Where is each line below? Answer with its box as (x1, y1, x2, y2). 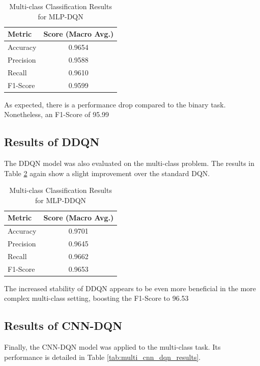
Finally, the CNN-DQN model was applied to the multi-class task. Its (4, 342, 221, 352)
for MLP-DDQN (35, 194, 86, 205)
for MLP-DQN (38, 11, 83, 21)
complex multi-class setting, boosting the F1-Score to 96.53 (4, 293, 189, 303)
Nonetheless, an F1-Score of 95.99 (4, 109, 109, 120)
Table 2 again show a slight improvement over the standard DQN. (4, 167, 210, 178)
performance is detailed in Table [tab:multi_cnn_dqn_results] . (4, 351, 201, 362)
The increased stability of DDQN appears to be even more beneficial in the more (4, 283, 256, 293)
